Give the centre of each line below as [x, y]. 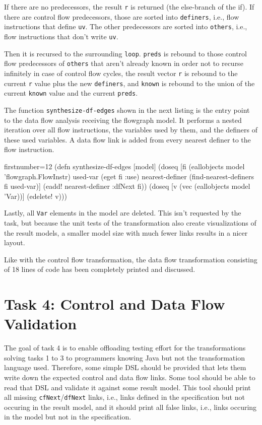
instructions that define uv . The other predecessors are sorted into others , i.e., [126, 26]
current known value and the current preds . [71, 93]
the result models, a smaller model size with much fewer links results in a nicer [126, 232]
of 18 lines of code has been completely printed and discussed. [100, 269]
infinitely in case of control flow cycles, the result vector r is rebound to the [121, 73]
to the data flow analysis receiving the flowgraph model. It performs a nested [123, 120]
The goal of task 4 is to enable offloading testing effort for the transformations [125, 348]
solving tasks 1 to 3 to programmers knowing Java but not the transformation [124, 357]
